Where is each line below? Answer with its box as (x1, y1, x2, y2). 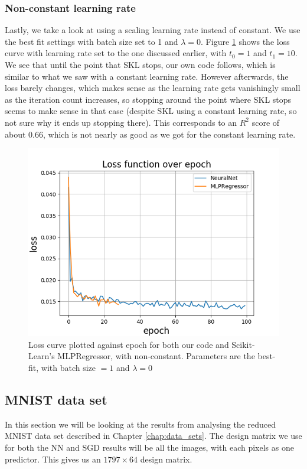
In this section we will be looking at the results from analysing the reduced (5, 418, 276, 430)
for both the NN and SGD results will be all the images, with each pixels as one (5, 441, 294, 453)
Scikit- (231, 338, 255, 350)
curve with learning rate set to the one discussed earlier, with (5, 47, 227, 59)
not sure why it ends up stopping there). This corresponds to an (5, 116, 237, 128)
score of (252, 116, 280, 128)
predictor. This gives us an (5, 452, 101, 465)
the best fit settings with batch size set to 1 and (5, 35, 178, 47)
